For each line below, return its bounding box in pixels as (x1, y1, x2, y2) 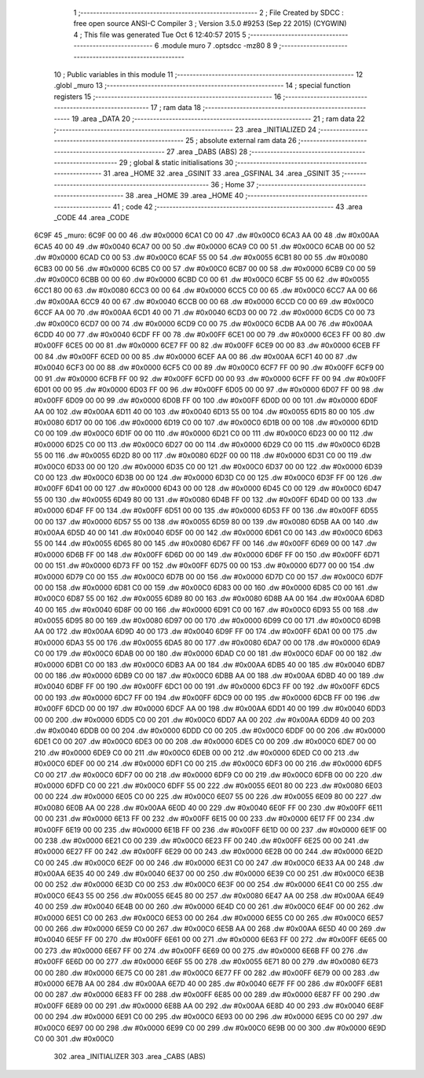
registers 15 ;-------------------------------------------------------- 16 (53, 91, 282, 101)
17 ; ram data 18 (150, 103, 202, 112)
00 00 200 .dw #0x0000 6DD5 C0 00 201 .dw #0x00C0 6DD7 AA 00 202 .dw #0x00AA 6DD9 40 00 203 (34, 715, 375, 724)
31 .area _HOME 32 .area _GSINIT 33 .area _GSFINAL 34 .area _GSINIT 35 (103, 169, 341, 178)
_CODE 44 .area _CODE (53, 213, 130, 223)
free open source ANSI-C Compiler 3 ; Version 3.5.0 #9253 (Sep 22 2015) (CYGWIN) (73, 19, 347, 28)
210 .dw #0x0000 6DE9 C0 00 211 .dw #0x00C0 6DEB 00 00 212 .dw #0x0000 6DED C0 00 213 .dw (34, 748, 360, 757)
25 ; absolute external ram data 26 (185, 136, 298, 145)
